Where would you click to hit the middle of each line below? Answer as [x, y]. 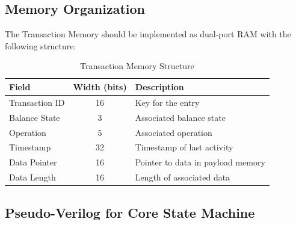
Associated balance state [180, 117]
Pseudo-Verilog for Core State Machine [130, 212]
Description [159, 86]
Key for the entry [167, 102]
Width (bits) [100, 86]
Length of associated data [183, 177]
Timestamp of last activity [184, 147]
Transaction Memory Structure [137, 66]
